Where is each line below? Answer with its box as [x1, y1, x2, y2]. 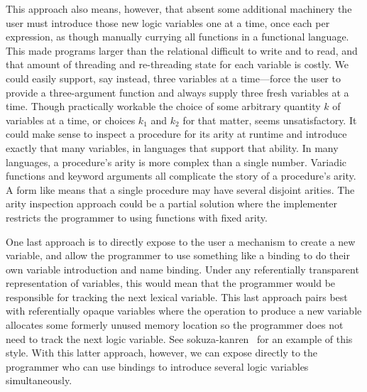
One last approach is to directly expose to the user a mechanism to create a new [6, 234, 356, 249]
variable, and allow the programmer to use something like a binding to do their [6, 248, 350, 263]
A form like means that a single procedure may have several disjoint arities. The [6, 182, 355, 197]
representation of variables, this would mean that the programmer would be [6, 276, 336, 290]
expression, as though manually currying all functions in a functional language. [6, 29, 349, 44]
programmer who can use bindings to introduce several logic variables [6, 359, 309, 374]
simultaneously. [6, 373, 72, 388]
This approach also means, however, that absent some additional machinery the [6, 1, 352, 16]
